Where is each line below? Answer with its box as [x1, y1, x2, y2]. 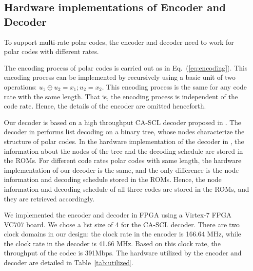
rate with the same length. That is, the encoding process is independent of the [4, 91, 238, 101]
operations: [4, 81, 37, 91]
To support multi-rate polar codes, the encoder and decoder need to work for [4, 36, 234, 47]
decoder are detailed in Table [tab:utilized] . [4, 257, 134, 268]
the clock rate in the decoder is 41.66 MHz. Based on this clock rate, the [4, 238, 221, 248]
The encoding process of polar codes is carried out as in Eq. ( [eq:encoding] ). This [4, 62, 248, 72]
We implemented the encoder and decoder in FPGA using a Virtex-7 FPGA [4, 210, 232, 220]
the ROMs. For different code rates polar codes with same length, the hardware [4, 155, 242, 165]
